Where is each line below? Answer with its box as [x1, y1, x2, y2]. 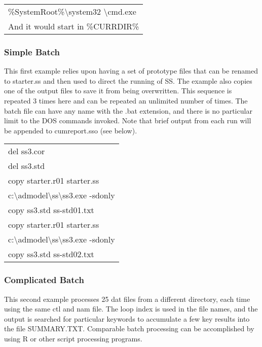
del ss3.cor [8, 145, 45, 157]
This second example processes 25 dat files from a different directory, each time [4, 293, 250, 304]
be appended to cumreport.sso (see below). [4, 125, 137, 135]
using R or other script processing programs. [4, 333, 142, 343]
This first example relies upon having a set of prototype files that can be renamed [4, 65, 258, 76]
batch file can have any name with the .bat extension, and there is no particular [4, 105, 252, 116]
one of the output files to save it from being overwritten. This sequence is [4, 85, 232, 96]
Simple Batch [4, 45, 60, 58]
